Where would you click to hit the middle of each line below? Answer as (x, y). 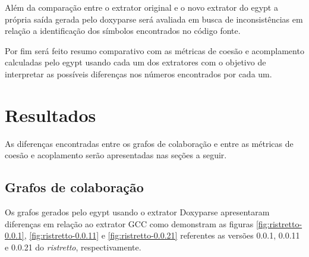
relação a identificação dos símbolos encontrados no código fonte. (123, 31)
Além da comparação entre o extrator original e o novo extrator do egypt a (141, 7)
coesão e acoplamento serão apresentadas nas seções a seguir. (116, 155)
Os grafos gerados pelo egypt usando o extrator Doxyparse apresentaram (137, 212)
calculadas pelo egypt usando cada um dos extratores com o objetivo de (135, 62)
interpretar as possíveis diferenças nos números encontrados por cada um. (138, 73)
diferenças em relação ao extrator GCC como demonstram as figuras (129, 223)
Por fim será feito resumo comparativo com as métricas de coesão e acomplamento (154, 50)
